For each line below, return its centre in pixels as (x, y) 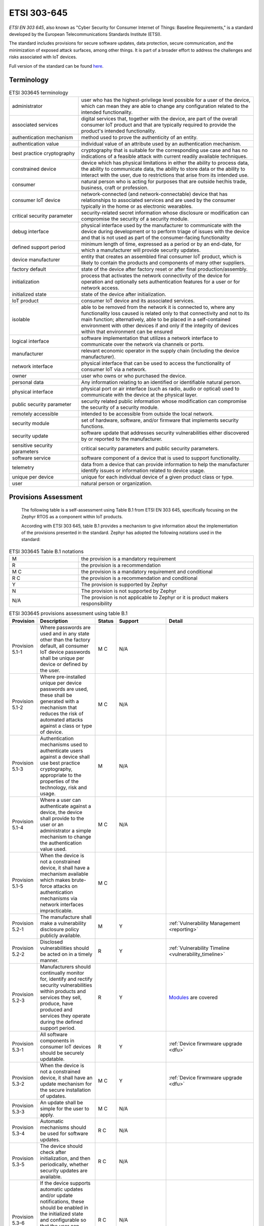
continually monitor (62, 972)
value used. (53, 849)
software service (31, 458)
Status (106, 621)
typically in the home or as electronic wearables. (137, 206)
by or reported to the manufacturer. (122, 439)
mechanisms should (63, 1127)
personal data (28, 382)
